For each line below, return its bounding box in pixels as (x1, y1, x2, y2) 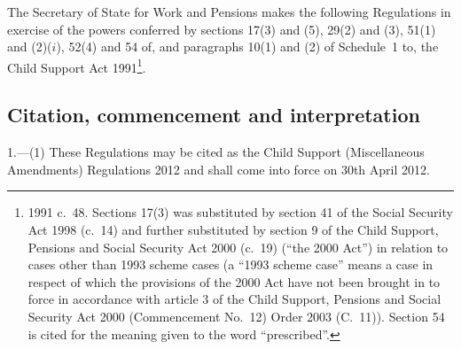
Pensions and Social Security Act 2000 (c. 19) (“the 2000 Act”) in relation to (27, 237, 449, 256)
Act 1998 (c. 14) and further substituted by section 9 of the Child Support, (27, 221, 439, 239)
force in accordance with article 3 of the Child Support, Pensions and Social (27, 290, 441, 308)
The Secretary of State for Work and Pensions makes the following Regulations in (7, 3, 451, 20)
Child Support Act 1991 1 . (7, 55, 146, 76)
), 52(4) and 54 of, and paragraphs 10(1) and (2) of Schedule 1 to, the (56, 37, 439, 56)
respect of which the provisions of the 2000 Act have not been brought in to (27, 272, 441, 291)
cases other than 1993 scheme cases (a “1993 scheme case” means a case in (27, 255, 434, 274)
